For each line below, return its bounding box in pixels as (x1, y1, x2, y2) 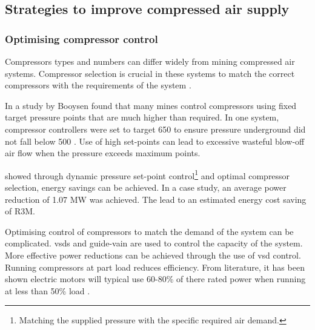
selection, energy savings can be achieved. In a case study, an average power (5, 181, 287, 193)
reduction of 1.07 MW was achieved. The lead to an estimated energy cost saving (5, 193, 307, 205)
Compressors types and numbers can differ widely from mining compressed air (5, 55, 295, 67)
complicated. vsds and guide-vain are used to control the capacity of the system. (5, 237, 303, 249)
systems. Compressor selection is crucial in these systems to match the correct (5, 67, 295, 79)
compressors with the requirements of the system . (5, 79, 191, 91)
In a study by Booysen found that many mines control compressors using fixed (5, 99, 297, 111)
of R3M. (5, 205, 35, 217)
